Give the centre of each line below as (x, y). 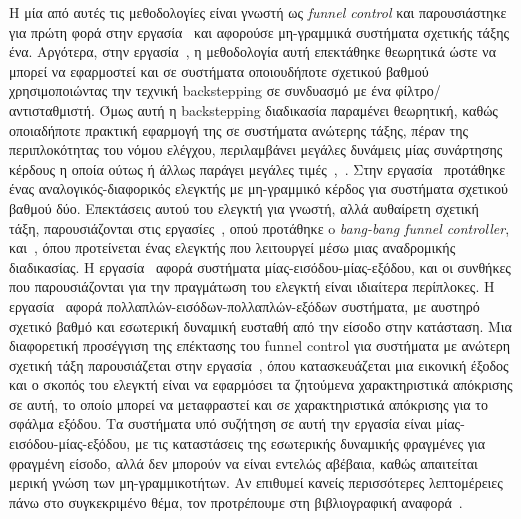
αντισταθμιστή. (52, 109)
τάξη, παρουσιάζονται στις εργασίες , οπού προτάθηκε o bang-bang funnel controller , (259, 227)
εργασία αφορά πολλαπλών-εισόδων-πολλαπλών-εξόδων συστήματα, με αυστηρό (244, 305)
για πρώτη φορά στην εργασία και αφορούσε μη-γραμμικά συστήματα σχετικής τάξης (259, 31)
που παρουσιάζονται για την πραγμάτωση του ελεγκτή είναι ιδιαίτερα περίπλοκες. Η (252, 286)
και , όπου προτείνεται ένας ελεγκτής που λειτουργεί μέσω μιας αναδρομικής (232, 247)
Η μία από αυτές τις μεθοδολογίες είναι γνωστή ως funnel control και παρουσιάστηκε (258, 12)
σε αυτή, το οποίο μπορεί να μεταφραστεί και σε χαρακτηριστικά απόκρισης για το (248, 403)
